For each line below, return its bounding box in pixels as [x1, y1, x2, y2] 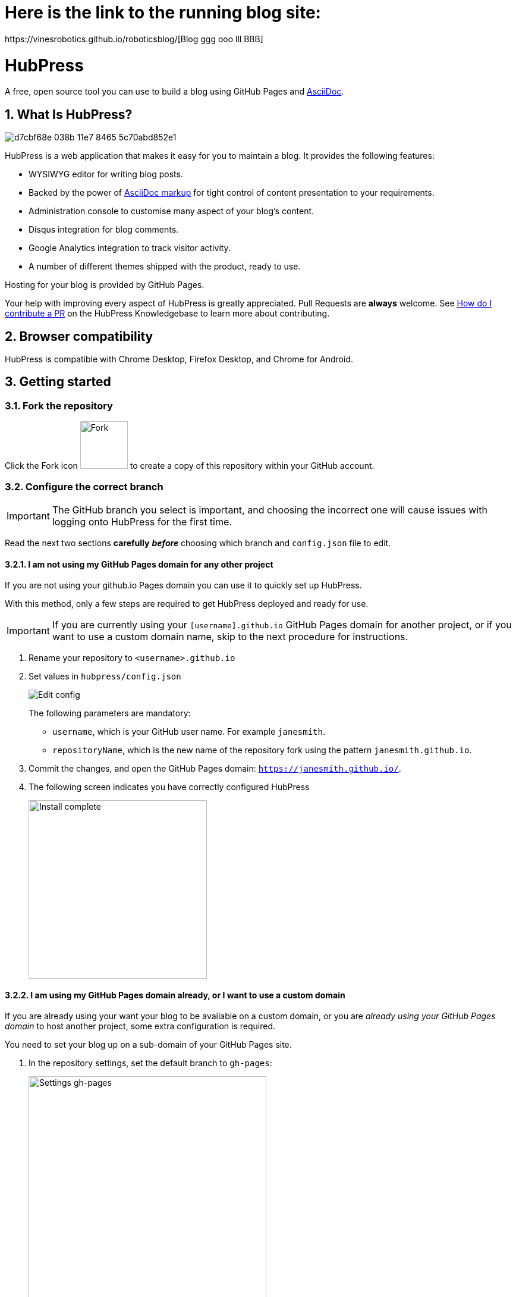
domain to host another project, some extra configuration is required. [5, 1021, 276, 1032]
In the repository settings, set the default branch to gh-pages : [29, 1058, 272, 1069]
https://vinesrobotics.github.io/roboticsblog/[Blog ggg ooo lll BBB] [5, 33, 263, 44]
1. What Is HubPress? [5, 106, 133, 122]
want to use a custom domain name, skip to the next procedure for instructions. [52, 631, 408, 643]
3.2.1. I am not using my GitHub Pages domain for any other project [5, 559, 273, 569]
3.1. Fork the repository [5, 399, 113, 412]
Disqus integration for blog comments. [29, 224, 179, 235]
